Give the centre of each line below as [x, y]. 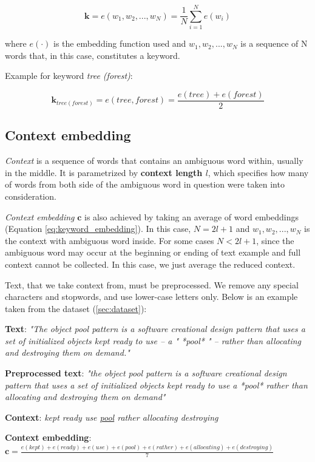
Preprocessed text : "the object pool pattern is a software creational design [146, 373]
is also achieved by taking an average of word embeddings [192, 216]
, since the [275, 240]
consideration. [31, 196]
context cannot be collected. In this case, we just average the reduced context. [150, 264]
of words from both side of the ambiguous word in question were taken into [145, 184]
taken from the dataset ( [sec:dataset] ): [76, 308]
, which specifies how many [258, 172]
